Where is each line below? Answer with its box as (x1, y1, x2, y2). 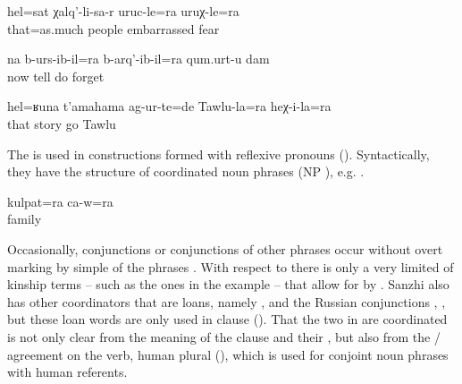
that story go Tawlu (7, 114, 116, 132)
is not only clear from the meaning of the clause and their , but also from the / (7, 327, 441, 346)
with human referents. (7, 363, 128, 381)
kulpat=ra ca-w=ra (7, 192, 113, 210)
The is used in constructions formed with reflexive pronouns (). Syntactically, (7, 144, 430, 163)
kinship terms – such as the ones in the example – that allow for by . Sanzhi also (7, 275, 449, 294)
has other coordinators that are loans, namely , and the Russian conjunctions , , (7, 292, 446, 311)
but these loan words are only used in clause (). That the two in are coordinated (7, 310, 448, 329)
